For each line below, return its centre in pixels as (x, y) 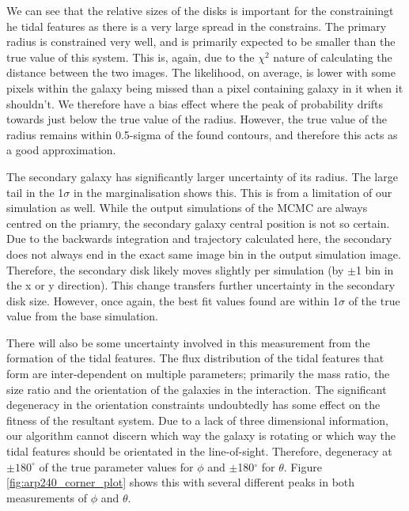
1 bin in (375, 269)
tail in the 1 (35, 192)
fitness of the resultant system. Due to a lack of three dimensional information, (197, 420)
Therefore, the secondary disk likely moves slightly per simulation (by (175, 269)
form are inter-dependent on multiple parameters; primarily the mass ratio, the (198, 374)
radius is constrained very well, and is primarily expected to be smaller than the (201, 42)
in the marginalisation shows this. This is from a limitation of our (233, 192)
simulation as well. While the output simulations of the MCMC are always (187, 208)
